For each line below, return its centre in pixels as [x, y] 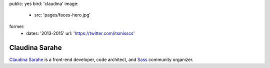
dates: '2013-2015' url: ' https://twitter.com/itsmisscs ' [80, 33]
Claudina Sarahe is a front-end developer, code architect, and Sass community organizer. [101, 59]
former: [17, 26]
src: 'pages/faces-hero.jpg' [62, 15]
